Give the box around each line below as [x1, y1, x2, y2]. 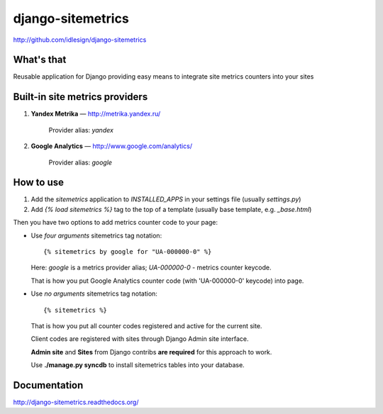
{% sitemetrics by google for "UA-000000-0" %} [43, 248, 212, 255]
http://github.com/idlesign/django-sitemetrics [13, 35, 147, 44]
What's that [13, 54, 67, 66]
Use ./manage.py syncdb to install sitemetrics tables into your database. [30, 361, 245, 369]
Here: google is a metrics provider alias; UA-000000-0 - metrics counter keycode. [30, 263, 272, 272]
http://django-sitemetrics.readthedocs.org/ [13, 398, 139, 407]
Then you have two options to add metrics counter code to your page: [13, 218, 218, 227]
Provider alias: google [48, 158, 113, 167]
